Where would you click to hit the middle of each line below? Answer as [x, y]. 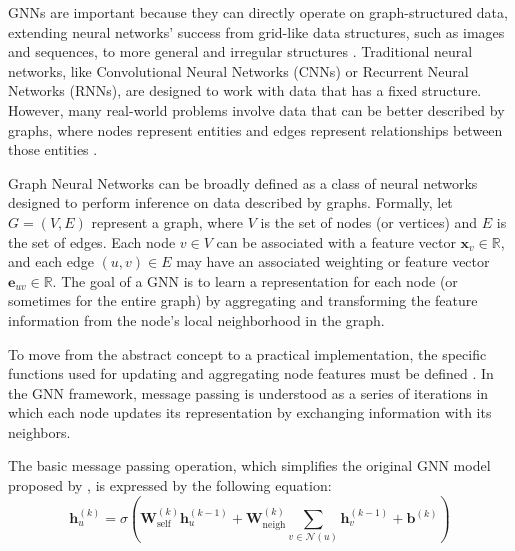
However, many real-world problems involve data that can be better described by [256, 109]
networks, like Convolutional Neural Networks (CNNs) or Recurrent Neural [238, 70]
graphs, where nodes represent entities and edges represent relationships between [255, 129]
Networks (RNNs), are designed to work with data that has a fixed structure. [245, 90]
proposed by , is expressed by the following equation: [170, 485]
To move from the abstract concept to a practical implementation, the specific [247, 353]
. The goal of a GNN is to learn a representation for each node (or [255, 280]
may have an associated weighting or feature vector [333, 261]
